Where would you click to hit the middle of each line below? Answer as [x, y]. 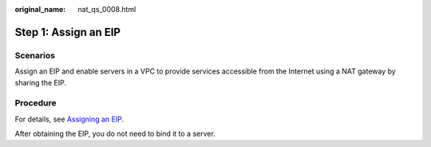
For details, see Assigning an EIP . [69, 119]
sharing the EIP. [41, 82]
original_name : [40, 9]
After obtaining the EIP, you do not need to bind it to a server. [115, 134]
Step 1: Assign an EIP [68, 32]
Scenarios [35, 55]
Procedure [36, 103]
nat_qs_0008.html [107, 9]
